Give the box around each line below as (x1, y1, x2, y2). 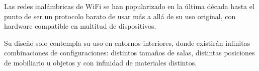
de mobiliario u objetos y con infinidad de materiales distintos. (4, 57, 197, 67)
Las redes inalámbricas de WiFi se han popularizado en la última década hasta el (4, 1, 254, 11)
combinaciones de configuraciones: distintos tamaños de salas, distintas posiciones (4, 47, 255, 58)
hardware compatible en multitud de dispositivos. (4, 21, 156, 31)
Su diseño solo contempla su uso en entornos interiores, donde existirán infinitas (4, 37, 250, 48)
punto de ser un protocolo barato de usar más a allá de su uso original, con (4, 11, 236, 21)
